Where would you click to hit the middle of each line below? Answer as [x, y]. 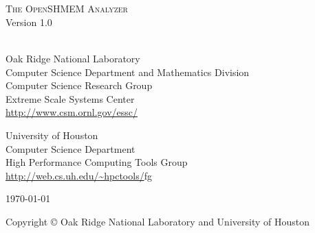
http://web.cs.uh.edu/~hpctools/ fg [79, 175]
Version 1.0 [29, 22]
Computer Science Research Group [79, 85]
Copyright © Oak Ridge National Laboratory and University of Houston [157, 221]
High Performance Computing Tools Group [97, 162]
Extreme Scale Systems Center [70, 98]
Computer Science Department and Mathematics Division [128, 72]
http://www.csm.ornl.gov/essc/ [72, 112]
